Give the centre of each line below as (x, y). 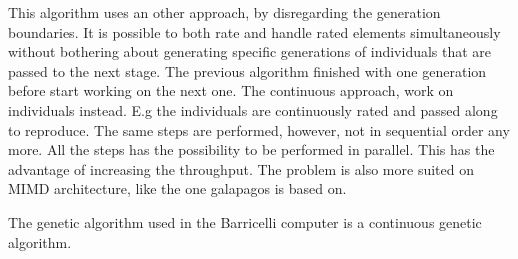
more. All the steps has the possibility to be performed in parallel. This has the (251, 149)
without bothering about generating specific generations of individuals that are (250, 51)
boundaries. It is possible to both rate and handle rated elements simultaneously (254, 31)
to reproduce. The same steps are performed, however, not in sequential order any (259, 129)
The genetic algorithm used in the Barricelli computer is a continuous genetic (245, 221)
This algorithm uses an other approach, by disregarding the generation (224, 12)
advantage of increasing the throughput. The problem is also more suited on (241, 168)
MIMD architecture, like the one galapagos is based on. (177, 188)
